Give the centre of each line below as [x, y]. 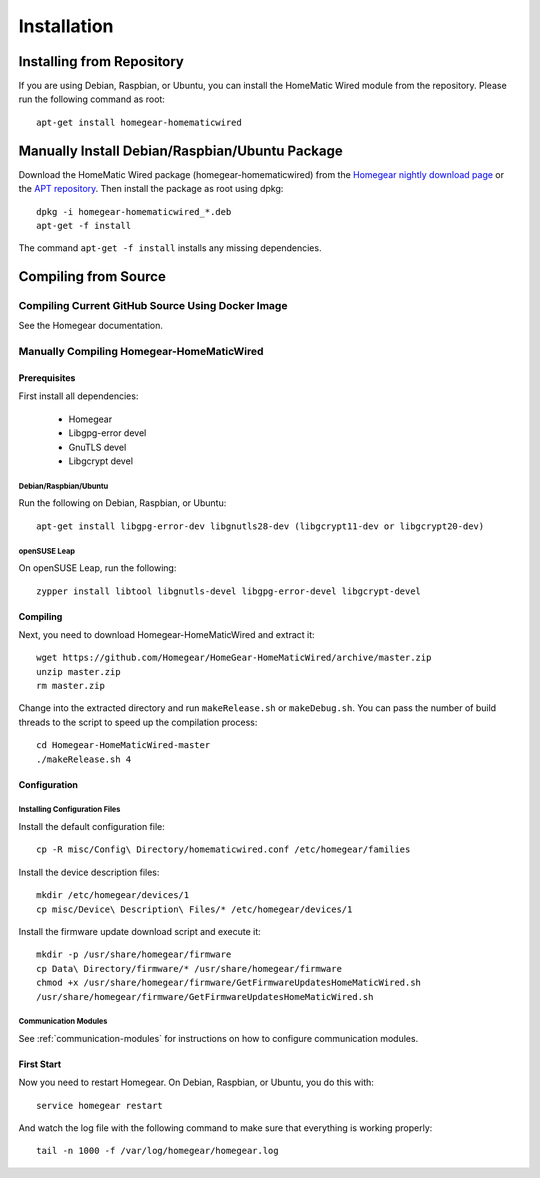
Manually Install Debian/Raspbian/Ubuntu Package [181, 150]
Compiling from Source [92, 276]
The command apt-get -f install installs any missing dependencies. [170, 248]
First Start [40, 1064]
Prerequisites [47, 378]
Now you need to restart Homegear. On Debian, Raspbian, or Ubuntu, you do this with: [196, 1082]
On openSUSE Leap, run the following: [97, 568]
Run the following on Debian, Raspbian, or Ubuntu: [122, 503]
